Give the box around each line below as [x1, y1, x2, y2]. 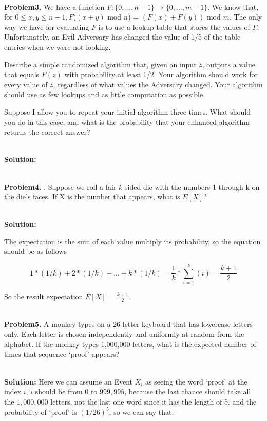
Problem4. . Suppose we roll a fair [4, 181, 117, 192]
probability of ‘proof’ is [4, 406, 77, 417]
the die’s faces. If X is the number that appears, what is [4, 191, 180, 202]
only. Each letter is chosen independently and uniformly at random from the [4, 328, 244, 339]
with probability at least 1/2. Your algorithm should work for [64, 69, 258, 80]
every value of [4, 79, 48, 89]
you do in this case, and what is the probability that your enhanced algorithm [4, 116, 250, 127]
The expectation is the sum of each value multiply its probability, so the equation [4, 235, 261, 246]
